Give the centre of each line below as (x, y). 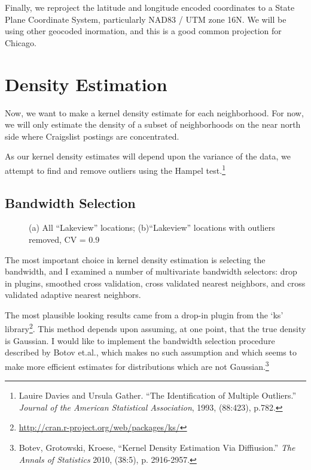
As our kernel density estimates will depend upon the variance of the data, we (148, 156)
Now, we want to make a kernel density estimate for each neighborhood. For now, (154, 112)
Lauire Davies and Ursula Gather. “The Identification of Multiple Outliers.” (158, 395)
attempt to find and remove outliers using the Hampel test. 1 (115, 169)
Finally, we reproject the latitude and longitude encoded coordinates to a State (150, 7)
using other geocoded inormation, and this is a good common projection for (143, 31)
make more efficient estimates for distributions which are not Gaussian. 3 (137, 365)
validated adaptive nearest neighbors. (73, 295)
